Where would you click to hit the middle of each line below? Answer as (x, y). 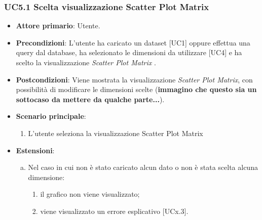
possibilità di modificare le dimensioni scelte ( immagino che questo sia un (136, 89)
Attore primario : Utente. (58, 26)
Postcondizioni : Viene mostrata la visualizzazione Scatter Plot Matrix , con (134, 79)
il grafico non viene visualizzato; (90, 194)
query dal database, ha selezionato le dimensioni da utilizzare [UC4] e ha (129, 52)
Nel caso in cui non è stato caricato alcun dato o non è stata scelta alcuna (143, 167)
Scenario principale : (51, 116)
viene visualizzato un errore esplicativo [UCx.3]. (114, 211)
